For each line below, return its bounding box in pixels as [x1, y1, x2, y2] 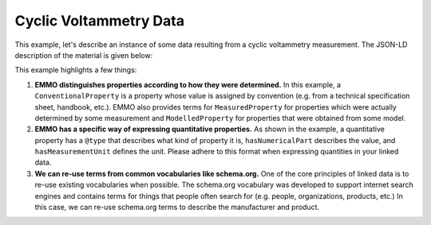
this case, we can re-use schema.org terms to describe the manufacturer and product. [34, 203, 319, 212]
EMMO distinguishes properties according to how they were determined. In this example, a [34, 80, 342, 89]
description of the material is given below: [14, 50, 153, 60]
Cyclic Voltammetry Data [14, 12, 185, 29]
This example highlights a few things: [14, 65, 137, 75]
